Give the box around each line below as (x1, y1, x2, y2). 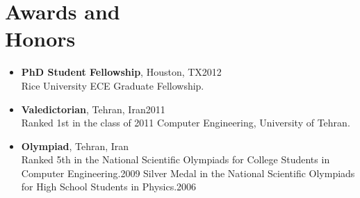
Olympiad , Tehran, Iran (21, 138, 129, 153)
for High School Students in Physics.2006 (21, 179, 197, 194)
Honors (5, 24, 76, 53)
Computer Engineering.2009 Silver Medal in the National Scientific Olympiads (21, 165, 355, 180)
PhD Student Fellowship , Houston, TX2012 (21, 65, 222, 79)
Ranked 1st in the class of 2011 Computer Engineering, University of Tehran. (21, 115, 350, 130)
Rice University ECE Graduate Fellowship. (21, 78, 204, 92)
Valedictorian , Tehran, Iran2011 (21, 101, 165, 116)
